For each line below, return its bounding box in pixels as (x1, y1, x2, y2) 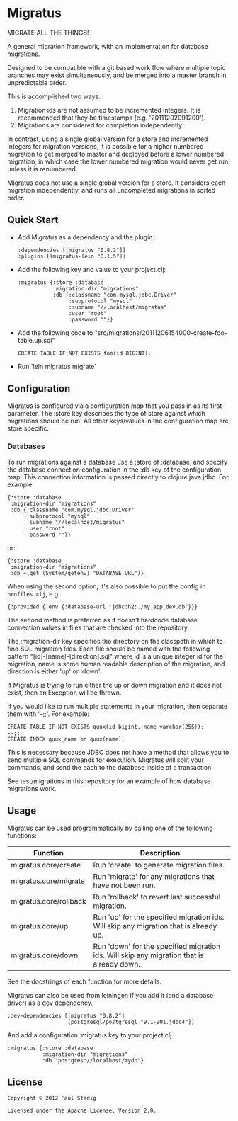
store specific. (7, 423, 50, 433)
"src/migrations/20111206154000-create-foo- (94, 328, 228, 337)
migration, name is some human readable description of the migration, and (7, 659, 225, 668)
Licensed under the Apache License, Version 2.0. (7, 1107, 157, 1115)
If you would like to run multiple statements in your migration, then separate (7, 702, 228, 710)
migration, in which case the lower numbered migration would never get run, (7, 157, 230, 166)
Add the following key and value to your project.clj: (17, 265, 166, 273)
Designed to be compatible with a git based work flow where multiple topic (7, 63, 226, 72)
